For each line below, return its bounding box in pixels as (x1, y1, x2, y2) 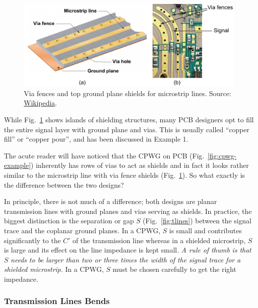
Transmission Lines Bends (4, 295, 110, 307)
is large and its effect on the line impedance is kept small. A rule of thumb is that (4, 245, 252, 255)
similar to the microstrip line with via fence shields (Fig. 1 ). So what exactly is (4, 170, 245, 180)
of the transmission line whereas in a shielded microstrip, (72, 235, 246, 245)
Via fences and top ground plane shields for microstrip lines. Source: (24, 88, 231, 98)
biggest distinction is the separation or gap (4, 215, 134, 226)
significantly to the (4, 235, 61, 245)
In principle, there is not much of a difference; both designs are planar (4, 196, 217, 206)
